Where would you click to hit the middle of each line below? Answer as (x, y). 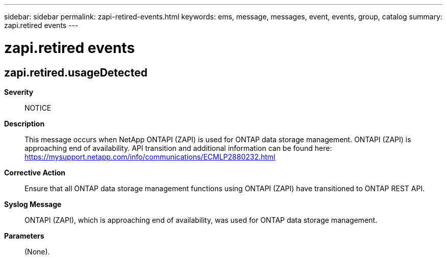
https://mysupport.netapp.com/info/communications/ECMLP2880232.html (150, 157)
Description (24, 123)
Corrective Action (35, 172)
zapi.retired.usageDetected (76, 72)
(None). (37, 251)
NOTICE (38, 108)
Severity (19, 92)
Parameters (24, 236)
